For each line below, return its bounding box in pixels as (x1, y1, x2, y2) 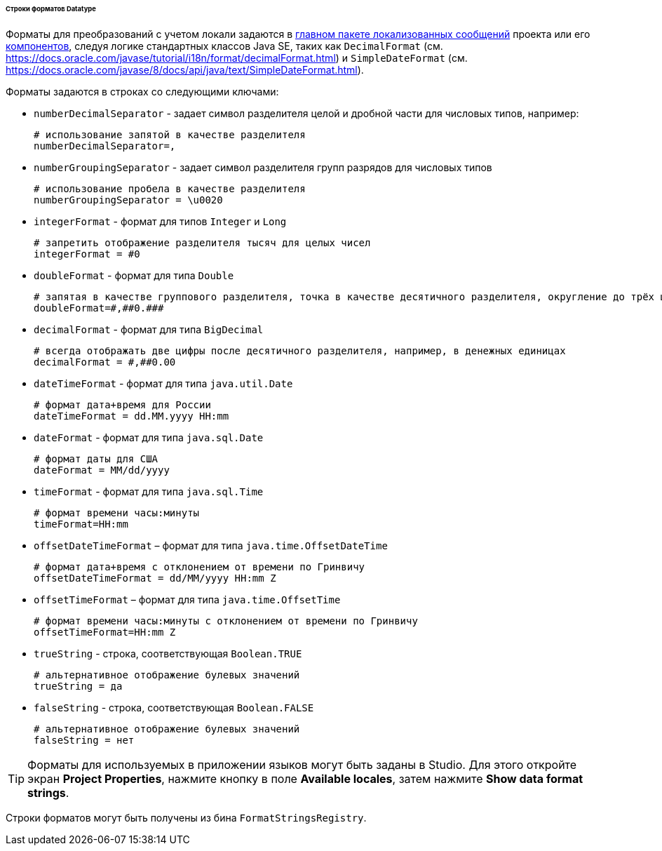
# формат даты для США (34, 453, 158, 464)
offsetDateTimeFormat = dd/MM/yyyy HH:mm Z (34, 572, 276, 584)
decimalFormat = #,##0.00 (34, 356, 176, 368)
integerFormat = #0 (34, 248, 140, 260)
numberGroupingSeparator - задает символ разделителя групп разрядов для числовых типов (34, 161, 492, 173)
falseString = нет (34, 734, 135, 746)
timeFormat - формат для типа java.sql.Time (34, 485, 264, 497)
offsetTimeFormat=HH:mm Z (34, 626, 176, 638)
